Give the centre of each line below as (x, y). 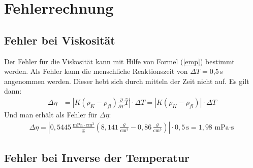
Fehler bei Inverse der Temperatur (97, 157)
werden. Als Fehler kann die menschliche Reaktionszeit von (96, 71)
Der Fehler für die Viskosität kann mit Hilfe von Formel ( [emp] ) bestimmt (119, 61)
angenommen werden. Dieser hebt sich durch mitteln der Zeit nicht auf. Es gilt (127, 81)
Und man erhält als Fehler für (51, 114)
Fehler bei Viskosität (60, 40)
